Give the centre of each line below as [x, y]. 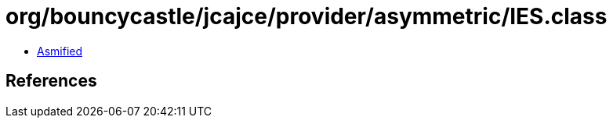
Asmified [60, 51]
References [51, 81]
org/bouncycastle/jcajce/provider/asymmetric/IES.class [306, 16]
